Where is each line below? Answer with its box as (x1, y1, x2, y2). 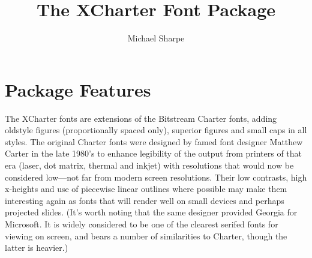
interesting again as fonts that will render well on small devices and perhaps (5, 194, 284, 206)
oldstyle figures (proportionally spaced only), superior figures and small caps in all (5, 124, 307, 136)
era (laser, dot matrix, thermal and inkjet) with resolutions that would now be (5, 159, 294, 172)
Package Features (5, 77, 151, 101)
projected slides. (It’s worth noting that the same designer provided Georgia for (5, 206, 298, 218)
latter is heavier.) (5, 241, 68, 254)
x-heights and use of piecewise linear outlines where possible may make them (5, 182, 287, 195)
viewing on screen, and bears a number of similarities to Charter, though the (5, 229, 287, 242)
